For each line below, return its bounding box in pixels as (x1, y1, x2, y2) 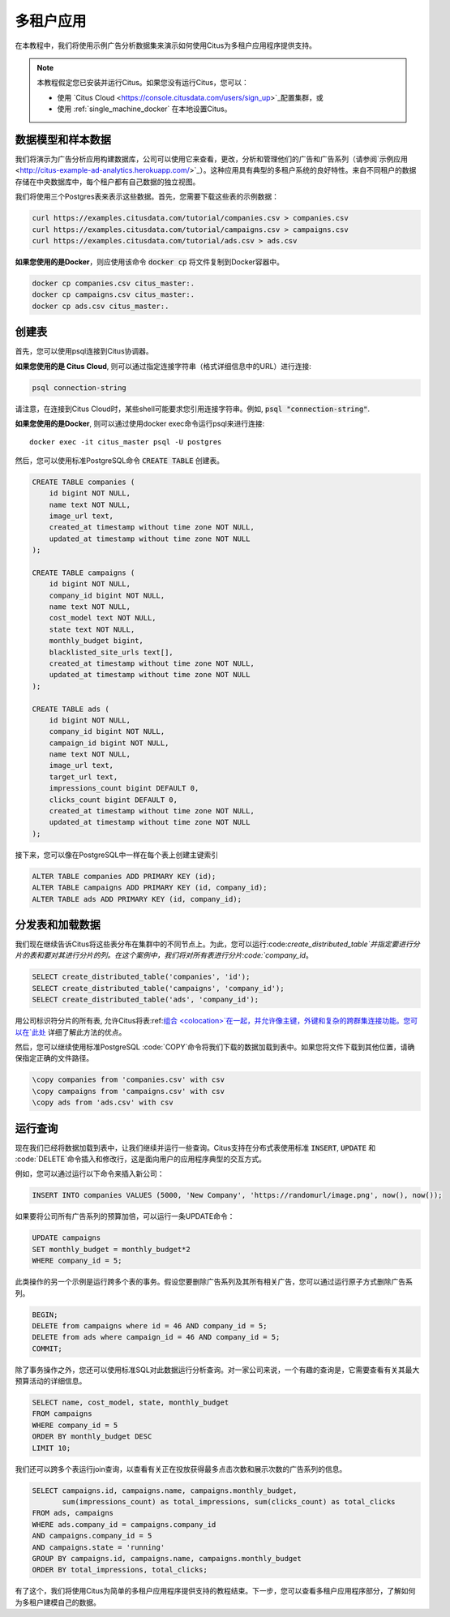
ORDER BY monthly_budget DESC (32, 1432, 152, 1441)
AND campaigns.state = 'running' (32, 1542, 165, 1552)
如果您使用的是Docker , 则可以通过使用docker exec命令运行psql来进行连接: (15, 418, 265, 428)
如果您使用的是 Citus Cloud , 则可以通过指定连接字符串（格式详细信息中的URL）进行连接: (15, 361, 312, 371)
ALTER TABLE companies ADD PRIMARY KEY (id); (32, 872, 216, 881)
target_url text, (49, 772, 118, 782)
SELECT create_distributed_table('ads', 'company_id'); (32, 995, 259, 1005)
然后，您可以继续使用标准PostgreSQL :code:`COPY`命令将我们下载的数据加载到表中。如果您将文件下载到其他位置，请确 (15, 1042, 415, 1052)
